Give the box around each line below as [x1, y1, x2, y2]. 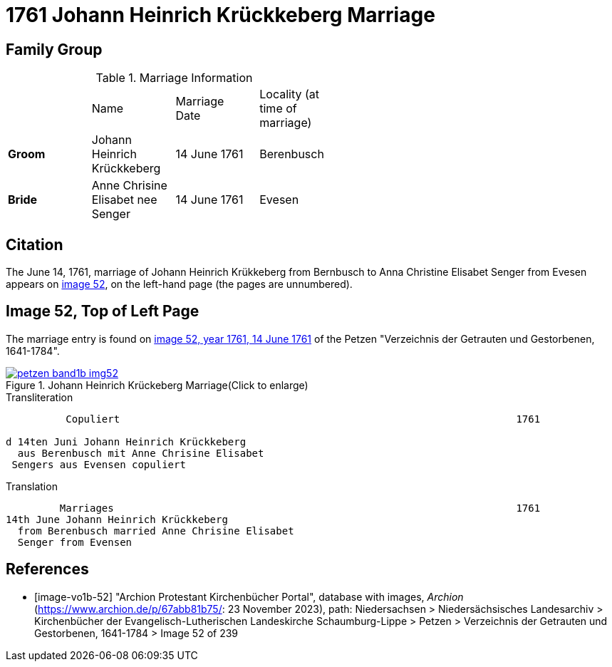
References [6, 560, 89, 579]
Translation [6, 480, 58, 492]
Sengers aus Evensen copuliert [11, 458, 186, 470]
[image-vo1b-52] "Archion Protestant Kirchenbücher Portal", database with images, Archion [34, 590, 464, 603]
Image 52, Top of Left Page [6, 302, 199, 321]
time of [259, 101, 297, 116]
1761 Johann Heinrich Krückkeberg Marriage [6, 3, 435, 27]
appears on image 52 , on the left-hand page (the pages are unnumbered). [6, 278, 353, 291]
